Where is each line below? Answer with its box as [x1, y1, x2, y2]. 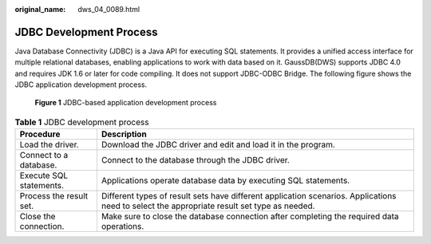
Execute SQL [19, 170, 69, 181]
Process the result [19, 191, 89, 202]
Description [101, 128, 147, 140]
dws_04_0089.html [77, 5, 140, 14]
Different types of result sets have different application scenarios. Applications [101, 191, 397, 202]
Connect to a [19, 150, 69, 161]
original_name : [14, 5, 66, 14]
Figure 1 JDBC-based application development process [34, 98, 217, 108]
